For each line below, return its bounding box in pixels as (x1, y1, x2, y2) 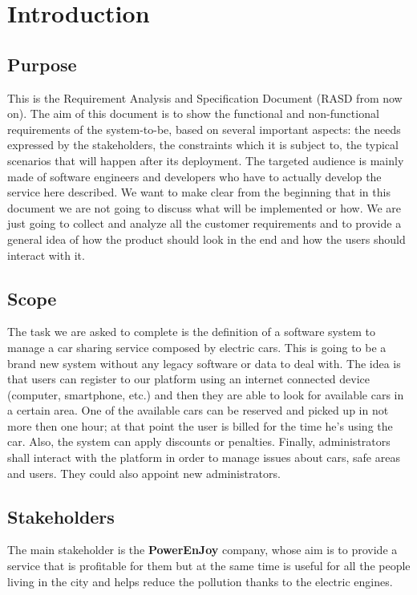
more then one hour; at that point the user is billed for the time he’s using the (7, 417, 393, 434)
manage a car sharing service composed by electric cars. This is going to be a (7, 338, 387, 355)
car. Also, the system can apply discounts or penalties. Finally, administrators (7, 433, 391, 450)
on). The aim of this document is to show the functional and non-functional (7, 105, 379, 122)
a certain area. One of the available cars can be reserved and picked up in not (7, 402, 389, 419)
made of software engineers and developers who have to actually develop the (7, 168, 382, 184)
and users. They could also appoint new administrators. (7, 464, 281, 481)
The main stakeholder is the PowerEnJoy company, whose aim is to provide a (7, 541, 398, 558)
